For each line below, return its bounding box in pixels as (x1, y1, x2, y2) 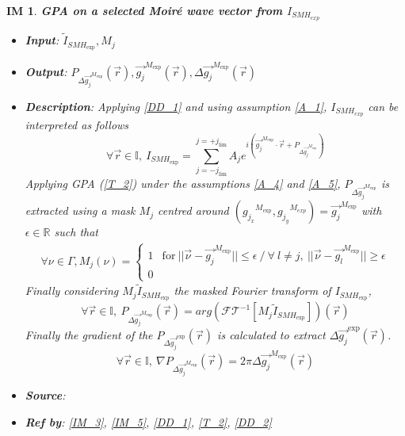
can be (368, 98, 399, 114)
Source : (25, 387, 66, 403)
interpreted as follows (25, 116, 129, 132)
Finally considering (25, 282, 119, 299)
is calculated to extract (217, 327, 326, 343)
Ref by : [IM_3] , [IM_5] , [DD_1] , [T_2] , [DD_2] (25, 414, 272, 430)
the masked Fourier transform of (174, 282, 331, 299)
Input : (25, 32, 59, 48)
